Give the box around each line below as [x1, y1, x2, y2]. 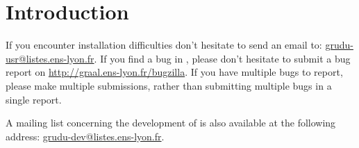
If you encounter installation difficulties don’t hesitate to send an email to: [6, 38, 322, 52]
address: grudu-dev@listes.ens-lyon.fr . [6, 129, 165, 143]
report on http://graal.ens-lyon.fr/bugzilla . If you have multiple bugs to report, [6, 65, 343, 79]
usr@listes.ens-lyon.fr [6, 51, 94, 65]
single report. [6, 92, 62, 106]
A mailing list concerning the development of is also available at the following [6, 115, 336, 130]
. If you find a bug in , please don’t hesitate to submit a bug [94, 51, 351, 65]
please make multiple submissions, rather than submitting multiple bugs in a [6, 78, 332, 92]
